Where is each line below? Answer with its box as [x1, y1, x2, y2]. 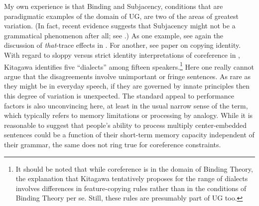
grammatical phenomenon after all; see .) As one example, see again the [4, 30, 224, 40]
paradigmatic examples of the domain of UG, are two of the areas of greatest [4, 10, 239, 21]
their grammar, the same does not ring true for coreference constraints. [4, 139, 221, 149]
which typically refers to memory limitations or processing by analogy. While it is [4, 110, 253, 120]
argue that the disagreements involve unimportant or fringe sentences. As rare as [4, 71, 251, 81]
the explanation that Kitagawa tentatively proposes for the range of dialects [15, 173, 248, 184]
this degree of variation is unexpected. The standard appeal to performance [4, 91, 235, 101]
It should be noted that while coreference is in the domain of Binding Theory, [15, 163, 253, 174]
